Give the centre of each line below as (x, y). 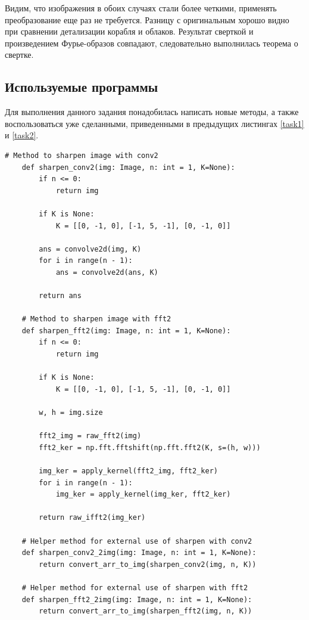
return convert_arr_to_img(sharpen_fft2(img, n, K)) (146, 611)
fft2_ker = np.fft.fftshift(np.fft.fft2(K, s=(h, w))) (150, 447)
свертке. (19, 55)
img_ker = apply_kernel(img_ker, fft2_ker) (143, 495)
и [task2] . (22, 135)
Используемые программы (82, 87)
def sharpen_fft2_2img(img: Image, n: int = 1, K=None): (137, 599)
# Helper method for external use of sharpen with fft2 (135, 588)
